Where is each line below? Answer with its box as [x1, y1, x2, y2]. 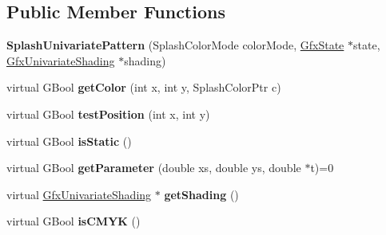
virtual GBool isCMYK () [6, 213, 141, 229]
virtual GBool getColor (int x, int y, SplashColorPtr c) [6, 79, 281, 96]
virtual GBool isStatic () [6, 132, 132, 149]
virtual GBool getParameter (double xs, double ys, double [6, 159, 301, 176]
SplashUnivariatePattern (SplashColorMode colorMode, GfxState [6, 37, 344, 53]
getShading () [164, 186, 239, 202]
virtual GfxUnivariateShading [6, 186, 152, 202]
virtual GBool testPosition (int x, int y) [6, 105, 210, 122]
